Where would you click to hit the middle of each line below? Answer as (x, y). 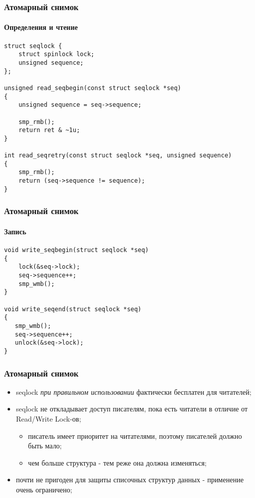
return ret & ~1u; (49, 130)
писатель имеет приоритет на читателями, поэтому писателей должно (135, 435)
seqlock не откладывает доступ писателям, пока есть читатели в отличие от (132, 409)
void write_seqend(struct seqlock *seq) (73, 309)
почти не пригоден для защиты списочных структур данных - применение (130, 480)
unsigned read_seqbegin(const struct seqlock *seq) (93, 88)
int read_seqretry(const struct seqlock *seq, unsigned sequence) (118, 156)
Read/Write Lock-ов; (48, 419)
